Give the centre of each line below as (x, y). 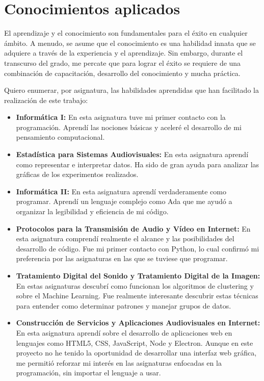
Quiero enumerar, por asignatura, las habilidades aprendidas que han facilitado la (131, 90)
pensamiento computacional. (60, 137)
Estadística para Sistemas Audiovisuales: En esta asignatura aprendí (132, 154)
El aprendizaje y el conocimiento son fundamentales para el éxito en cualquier (126, 33)
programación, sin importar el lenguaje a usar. (88, 373)
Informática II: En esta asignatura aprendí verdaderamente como (121, 191)
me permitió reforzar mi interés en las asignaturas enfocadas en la (119, 362)
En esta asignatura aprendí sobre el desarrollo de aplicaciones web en (124, 332)
